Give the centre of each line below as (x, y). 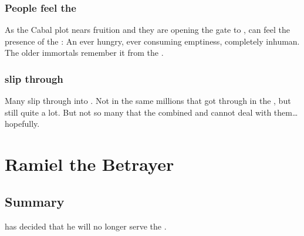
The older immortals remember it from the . (84, 53)
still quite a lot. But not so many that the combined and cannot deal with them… (151, 112)
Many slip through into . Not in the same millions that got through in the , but (148, 101)
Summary (35, 201)
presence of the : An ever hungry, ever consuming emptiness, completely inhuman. (152, 41)
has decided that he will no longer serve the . (86, 226)
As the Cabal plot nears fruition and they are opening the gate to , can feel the (147, 30)
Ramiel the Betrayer (89, 164)
